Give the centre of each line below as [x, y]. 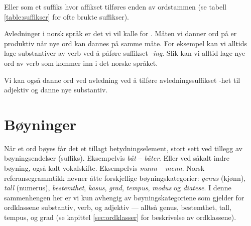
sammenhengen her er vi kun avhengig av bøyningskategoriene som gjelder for [124, 197]
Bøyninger [40, 124]
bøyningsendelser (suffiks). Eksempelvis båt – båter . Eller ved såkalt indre [117, 158]
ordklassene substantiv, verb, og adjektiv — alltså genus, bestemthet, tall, [118, 207]
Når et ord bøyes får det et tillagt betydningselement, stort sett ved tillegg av [123, 148]
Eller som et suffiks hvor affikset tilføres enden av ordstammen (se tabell [115, 7]
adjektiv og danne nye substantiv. [56, 90]
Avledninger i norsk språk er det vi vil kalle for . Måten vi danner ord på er [120, 33]
